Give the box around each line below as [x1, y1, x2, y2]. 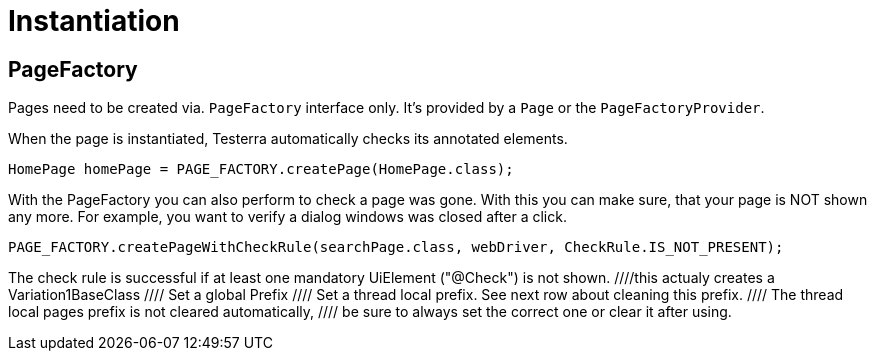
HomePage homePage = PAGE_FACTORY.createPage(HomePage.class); [8, 161, 514, 178]
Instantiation [8, 4, 180, 38]
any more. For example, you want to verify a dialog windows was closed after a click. [8, 208, 567, 226]
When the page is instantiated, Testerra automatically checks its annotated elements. [8, 130, 568, 148]
